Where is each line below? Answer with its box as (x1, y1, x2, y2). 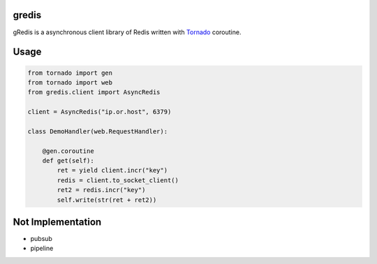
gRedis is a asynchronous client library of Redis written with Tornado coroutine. (13, 28, 242, 36)
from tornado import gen (27, 68, 113, 77)
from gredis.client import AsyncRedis (27, 88, 161, 96)
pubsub (30, 235, 52, 243)
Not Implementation (13, 217, 102, 228)
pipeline (30, 244, 54, 253)
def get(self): (42, 157, 94, 165)
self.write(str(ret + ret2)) (57, 196, 157, 204)
